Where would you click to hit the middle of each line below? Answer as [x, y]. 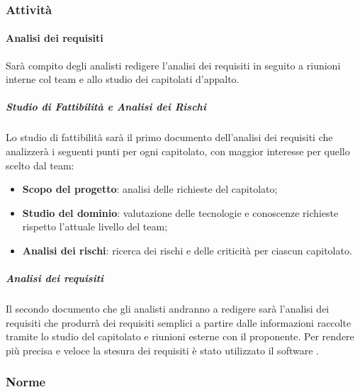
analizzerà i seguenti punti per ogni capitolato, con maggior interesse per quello [178, 151]
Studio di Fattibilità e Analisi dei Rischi [106, 107]
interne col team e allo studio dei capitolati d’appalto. [123, 79]
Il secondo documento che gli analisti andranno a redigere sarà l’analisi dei [168, 309]
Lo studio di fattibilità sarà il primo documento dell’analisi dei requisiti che [169, 137]
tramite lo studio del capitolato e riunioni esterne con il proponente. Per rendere [180, 336]
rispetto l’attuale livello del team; [95, 226]
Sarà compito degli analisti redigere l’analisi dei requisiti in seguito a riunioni [173, 65]
